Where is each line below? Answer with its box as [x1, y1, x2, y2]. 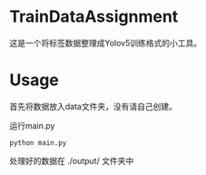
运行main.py [9, 120, 55, 131]
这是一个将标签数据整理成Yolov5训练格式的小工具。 [9, 37, 202, 48]
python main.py [9, 138, 67, 147]
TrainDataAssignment [9, 6, 179, 27]
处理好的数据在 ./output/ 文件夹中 [9, 155, 134, 166]
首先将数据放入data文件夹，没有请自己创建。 [9, 101, 177, 112]
